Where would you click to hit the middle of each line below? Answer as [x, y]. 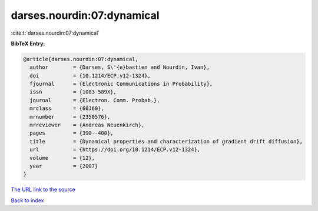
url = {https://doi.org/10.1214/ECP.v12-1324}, [115, 150]
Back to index [27, 200]
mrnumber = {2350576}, [70, 117]
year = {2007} [64, 166]
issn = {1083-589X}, [73, 92]
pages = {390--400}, [72, 133]
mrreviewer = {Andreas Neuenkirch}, [87, 125]
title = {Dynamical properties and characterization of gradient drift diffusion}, [166, 141]
